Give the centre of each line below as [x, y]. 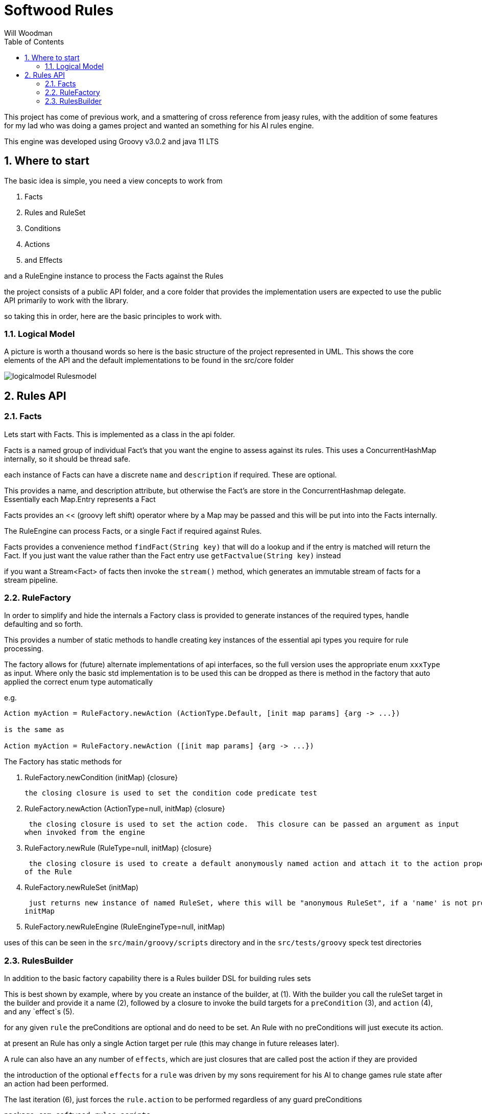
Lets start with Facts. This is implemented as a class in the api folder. [120, 434]
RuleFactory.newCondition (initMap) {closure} [101, 778]
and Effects [44, 260]
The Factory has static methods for [63, 762]
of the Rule [48, 872]
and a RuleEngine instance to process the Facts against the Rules [114, 276]
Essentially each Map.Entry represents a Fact [80, 499]
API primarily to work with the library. [66, 300]
